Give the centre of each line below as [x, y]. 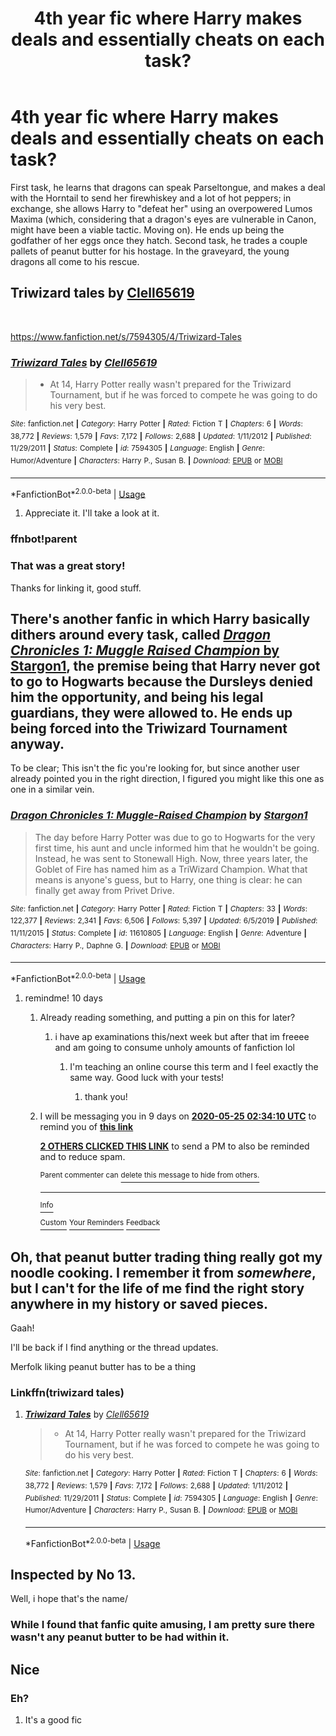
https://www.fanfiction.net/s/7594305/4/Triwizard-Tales [126, 336]
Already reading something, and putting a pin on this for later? [167, 1017]
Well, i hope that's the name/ [69, 1599]
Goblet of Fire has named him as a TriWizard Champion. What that [171, 869]
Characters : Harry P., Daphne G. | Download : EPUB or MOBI [115, 945]
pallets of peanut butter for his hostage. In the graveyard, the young [150, 251]
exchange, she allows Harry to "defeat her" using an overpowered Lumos [161, 208]
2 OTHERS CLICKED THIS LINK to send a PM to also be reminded [174, 1146]
